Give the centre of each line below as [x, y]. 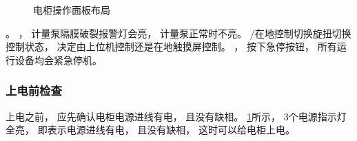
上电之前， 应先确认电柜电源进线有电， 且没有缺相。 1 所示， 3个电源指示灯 [176, 116]
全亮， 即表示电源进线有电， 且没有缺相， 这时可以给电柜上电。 [150, 130]
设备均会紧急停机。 [58, 59]
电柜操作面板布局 [72, 10]
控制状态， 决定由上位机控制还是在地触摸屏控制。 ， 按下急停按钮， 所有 [171, 46]
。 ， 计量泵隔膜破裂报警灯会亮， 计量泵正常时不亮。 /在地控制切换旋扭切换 [178, 33]
